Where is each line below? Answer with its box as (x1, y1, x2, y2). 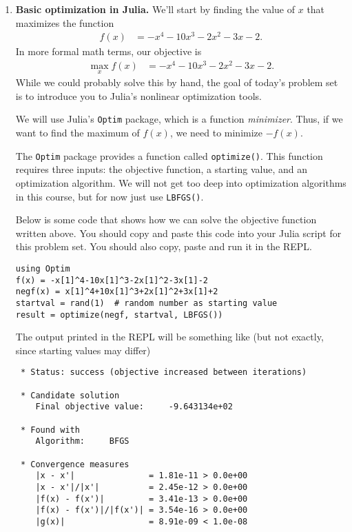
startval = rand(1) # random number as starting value (15, 298, 278, 308)
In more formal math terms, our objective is (15, 44, 202, 59)
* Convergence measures (20, 459, 130, 469)
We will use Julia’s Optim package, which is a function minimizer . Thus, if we (15, 112, 343, 126)
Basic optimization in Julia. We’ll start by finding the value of (15, 2, 296, 16)
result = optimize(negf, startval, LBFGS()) (15, 309, 223, 320)
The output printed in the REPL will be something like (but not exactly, (15, 329, 324, 344)
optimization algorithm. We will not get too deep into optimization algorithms (15, 175, 346, 190)
